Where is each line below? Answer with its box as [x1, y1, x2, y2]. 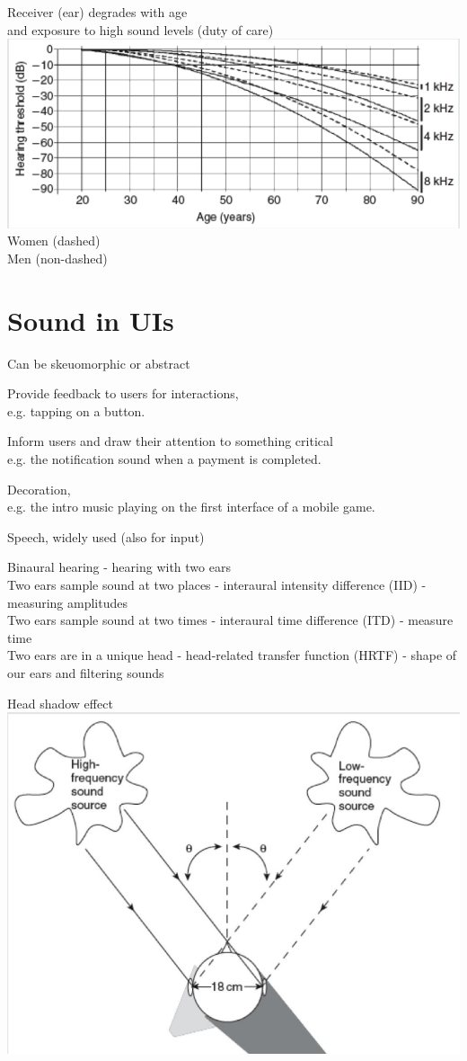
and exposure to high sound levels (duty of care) [7, 20, 274, 39]
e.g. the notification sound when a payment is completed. [7, 450, 322, 468]
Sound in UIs [7, 301, 174, 338]
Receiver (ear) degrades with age [7, 3, 188, 21]
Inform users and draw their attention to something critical [7, 432, 333, 450]
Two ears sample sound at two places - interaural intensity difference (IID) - [7, 575, 427, 594]
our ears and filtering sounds [7, 664, 164, 682]
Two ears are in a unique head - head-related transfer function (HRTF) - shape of [7, 646, 457, 664]
